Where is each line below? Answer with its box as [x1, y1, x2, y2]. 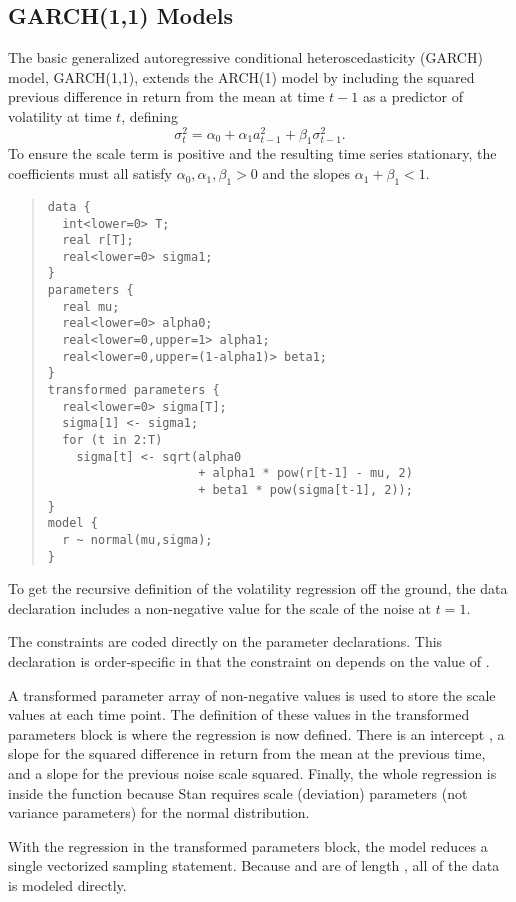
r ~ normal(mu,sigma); [62, 532, 213, 547]
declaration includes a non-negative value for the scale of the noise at [8, 597, 432, 618]
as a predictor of [362, 86, 464, 107]
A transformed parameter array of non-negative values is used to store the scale [8, 684, 496, 705]
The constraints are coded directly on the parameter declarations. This [8, 631, 443, 652]
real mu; [62, 299, 120, 314]
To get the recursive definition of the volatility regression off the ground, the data [8, 578, 508, 599]
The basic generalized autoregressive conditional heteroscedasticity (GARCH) [8, 47, 483, 68]
